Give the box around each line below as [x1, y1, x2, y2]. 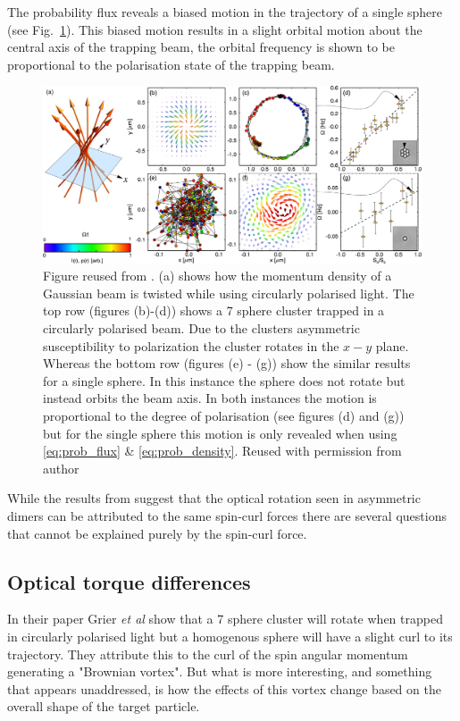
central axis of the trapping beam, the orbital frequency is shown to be [7, 38, 396, 56]
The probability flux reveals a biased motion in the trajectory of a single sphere [7, 3, 443, 21]
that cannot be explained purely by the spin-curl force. [7, 524, 307, 542]
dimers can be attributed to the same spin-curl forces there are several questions [7, 507, 447, 525]
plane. [375, 336, 409, 355]
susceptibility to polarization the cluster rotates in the [43, 336, 339, 355]
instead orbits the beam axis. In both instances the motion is [43, 389, 377, 407]
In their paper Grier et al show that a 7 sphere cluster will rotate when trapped [7, 609, 443, 628]
